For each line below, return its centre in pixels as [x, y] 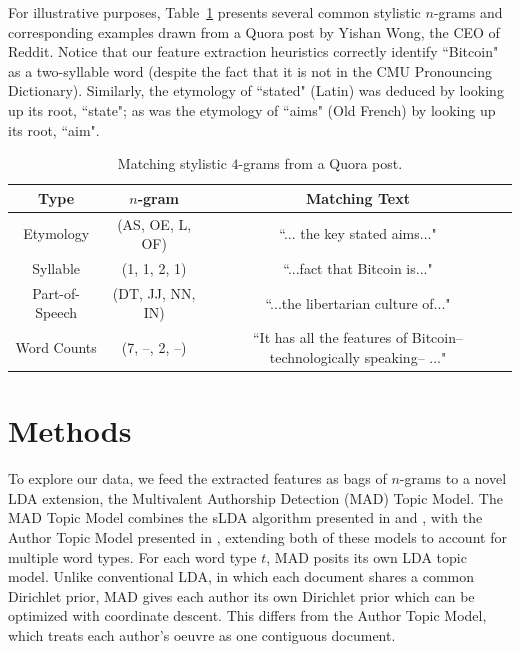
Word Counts [56, 347]
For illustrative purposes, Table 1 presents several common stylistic [214, 12]
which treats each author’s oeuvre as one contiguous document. [202, 634]
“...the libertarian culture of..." [358, 302]
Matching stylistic [172, 163]
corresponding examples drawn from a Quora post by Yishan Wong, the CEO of [254, 31]
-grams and [468, 12]
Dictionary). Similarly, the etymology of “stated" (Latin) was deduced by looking [256, 90]
